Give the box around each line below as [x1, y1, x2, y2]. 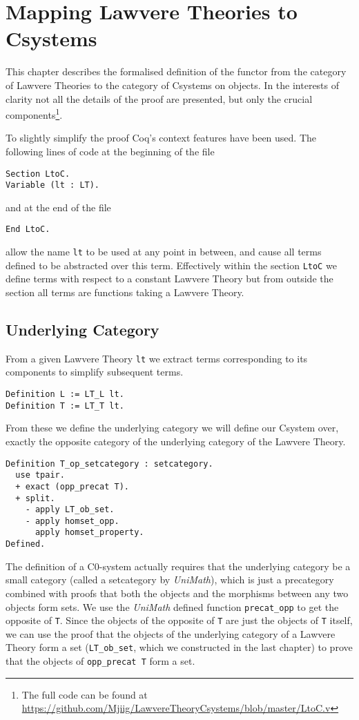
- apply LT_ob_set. [25, 505, 115, 515]
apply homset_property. [35, 527, 144, 538]
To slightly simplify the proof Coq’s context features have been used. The [6, 130, 317, 145]
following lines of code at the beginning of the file [6, 144, 215, 158]
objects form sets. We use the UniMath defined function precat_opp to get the [6, 599, 339, 614]
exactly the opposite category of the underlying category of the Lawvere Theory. [6, 434, 346, 448]
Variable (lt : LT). [6, 180, 100, 191]
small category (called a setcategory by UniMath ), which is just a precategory [6, 572, 334, 587]
